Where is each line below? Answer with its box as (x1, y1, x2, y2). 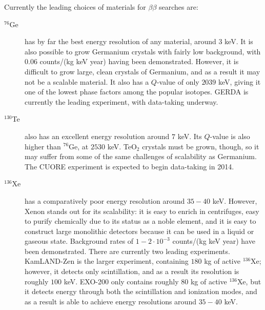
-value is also (210, 130, 250, 141)
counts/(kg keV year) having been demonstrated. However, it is (39, 56, 239, 67)
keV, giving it (218, 76, 261, 87)
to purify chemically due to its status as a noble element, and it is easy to (25, 216, 256, 226)
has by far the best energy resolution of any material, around (25, 36, 216, 47)
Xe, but (237, 276, 261, 286)
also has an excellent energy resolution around (25, 130, 170, 141)
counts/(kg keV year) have (172, 236, 255, 246)
